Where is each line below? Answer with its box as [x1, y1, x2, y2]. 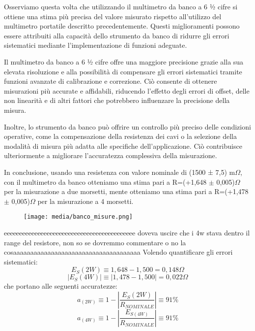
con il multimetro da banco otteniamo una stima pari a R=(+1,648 [4, 176, 207, 187]
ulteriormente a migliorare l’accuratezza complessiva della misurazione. [4, 150, 217, 161]
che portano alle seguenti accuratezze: [4, 281, 117, 291]
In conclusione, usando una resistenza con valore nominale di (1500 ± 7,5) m [4, 166, 235, 177]
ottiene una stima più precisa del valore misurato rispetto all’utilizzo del [4, 11, 222, 21]
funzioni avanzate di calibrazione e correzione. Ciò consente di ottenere [4, 76, 217, 86]
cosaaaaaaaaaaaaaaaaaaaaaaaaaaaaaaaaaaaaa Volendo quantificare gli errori [4, 247, 233, 257]
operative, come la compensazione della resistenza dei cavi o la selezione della [4, 131, 237, 141]
